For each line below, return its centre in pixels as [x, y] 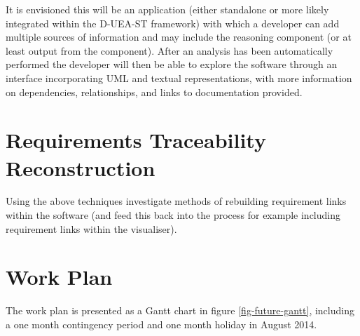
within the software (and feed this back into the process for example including [173, 215]
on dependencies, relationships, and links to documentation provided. [154, 92]
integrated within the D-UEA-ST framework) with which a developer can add [173, 23]
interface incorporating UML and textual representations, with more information [179, 78]
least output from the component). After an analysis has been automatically [169, 50]
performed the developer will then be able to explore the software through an [172, 64]
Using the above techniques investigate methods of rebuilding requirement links [176, 201]
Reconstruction [81, 167]
